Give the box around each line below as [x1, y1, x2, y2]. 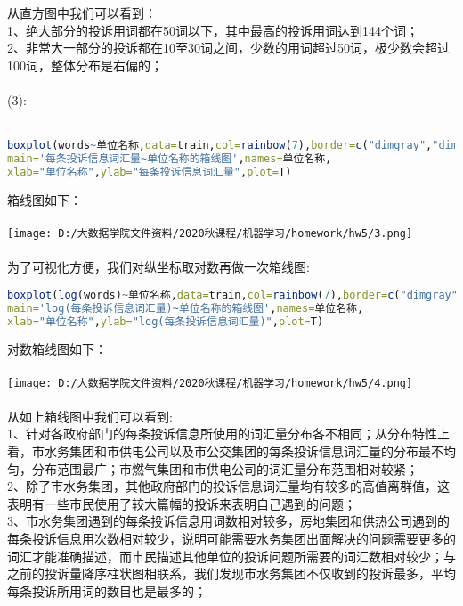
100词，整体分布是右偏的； [7, 55, 163, 74]
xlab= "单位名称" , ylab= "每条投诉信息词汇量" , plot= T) [7, 165, 292, 178]
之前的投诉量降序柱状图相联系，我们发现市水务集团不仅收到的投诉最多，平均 [7, 564, 456, 583]
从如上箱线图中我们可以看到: [7, 406, 173, 425]
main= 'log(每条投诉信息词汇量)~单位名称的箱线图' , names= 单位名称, [7, 301, 364, 315]
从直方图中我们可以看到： [7, 4, 157, 21]
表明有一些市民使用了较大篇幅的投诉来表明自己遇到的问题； [7, 494, 356, 512]
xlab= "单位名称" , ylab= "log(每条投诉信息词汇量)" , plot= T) [7, 315, 324, 328]
